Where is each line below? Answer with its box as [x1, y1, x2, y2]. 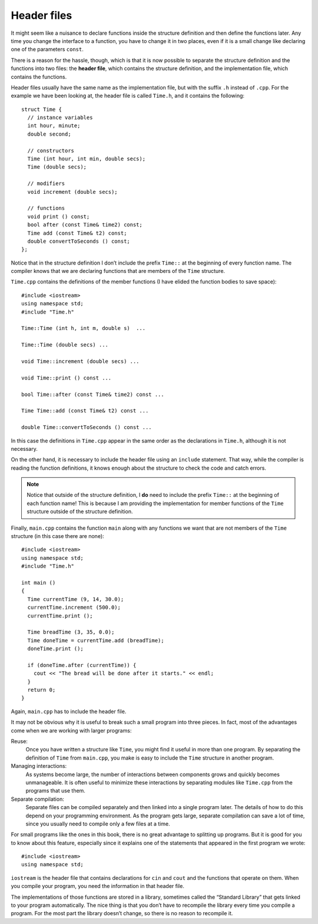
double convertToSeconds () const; [27, 237, 131, 245]
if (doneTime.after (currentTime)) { [27, 662, 137, 668]
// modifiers [27, 180, 65, 187]
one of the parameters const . [11, 46, 84, 53]
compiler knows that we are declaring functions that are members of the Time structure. [11, 268, 226, 275]
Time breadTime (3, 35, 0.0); [27, 629, 115, 636]
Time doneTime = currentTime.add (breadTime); [27, 637, 164, 643]
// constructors [27, 147, 75, 154]
